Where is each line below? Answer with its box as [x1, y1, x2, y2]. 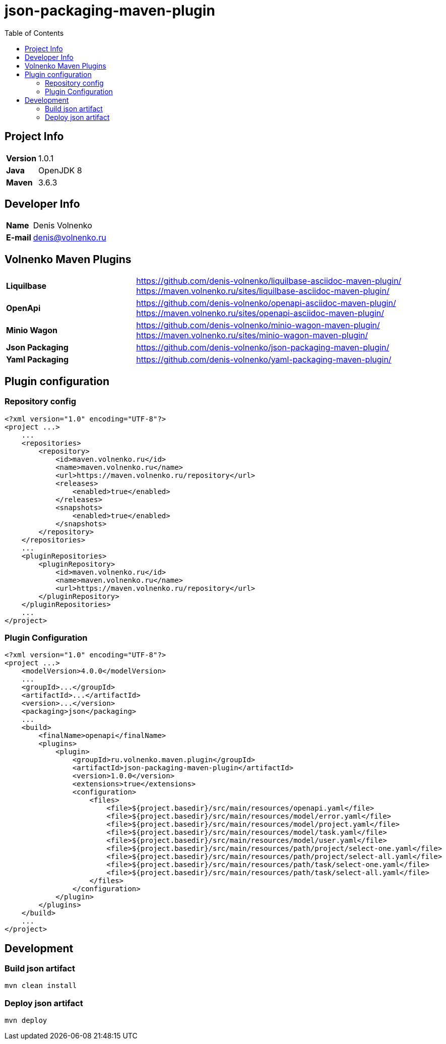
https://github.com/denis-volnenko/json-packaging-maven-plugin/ [136, 342, 390, 353]
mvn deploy [5, 1016, 47, 1025]
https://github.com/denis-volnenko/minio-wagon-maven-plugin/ [136, 320, 380, 331]
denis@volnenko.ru [33, 232, 106, 243]
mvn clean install [5, 981, 77, 990]
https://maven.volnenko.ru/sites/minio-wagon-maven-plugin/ [136, 330, 368, 341]
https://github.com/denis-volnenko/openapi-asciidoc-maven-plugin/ [136, 298, 396, 309]
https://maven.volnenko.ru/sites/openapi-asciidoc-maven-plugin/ [136, 308, 385, 319]
